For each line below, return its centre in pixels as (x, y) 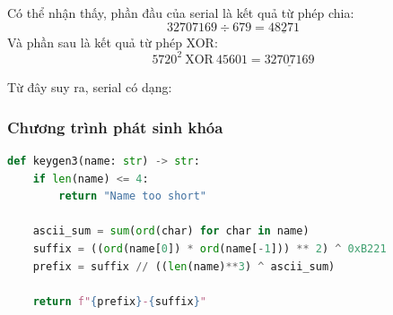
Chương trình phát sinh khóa (115, 127)
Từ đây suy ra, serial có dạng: (90, 87)
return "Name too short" (132, 196)
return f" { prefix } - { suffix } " (120, 301)
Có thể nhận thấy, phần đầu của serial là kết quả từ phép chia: (181, 13)
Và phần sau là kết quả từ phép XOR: (113, 42)
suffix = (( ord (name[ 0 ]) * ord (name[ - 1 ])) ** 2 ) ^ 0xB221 (210, 248)
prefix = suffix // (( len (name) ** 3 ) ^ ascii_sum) (184, 266)
